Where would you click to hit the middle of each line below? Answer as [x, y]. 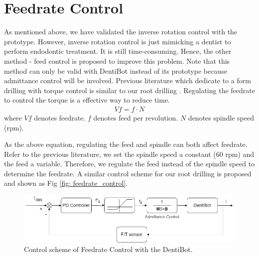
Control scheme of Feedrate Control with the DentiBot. [108, 249]
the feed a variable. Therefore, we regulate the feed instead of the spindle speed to [129, 164]
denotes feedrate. [60, 117]
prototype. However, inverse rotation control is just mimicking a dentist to [118, 41]
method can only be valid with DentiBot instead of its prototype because [116, 70]
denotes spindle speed [221, 117]
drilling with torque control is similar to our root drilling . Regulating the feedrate [129, 90]
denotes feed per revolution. [136, 117]
